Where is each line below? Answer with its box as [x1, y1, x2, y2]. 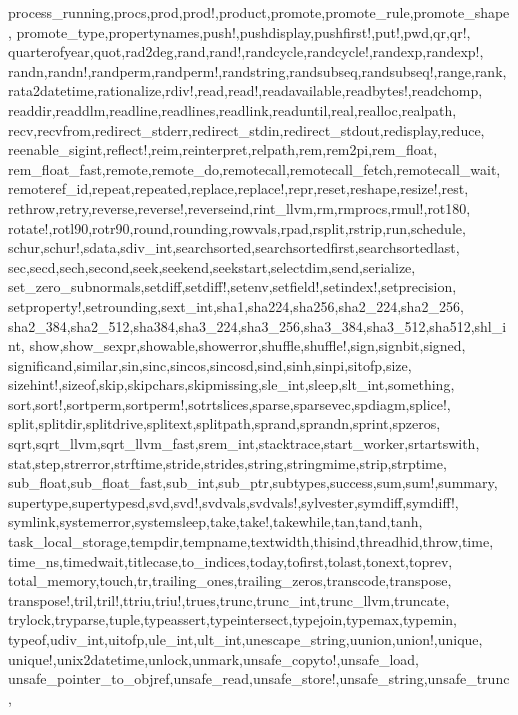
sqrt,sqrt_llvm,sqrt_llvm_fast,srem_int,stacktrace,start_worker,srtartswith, [8, 433, 480, 454]
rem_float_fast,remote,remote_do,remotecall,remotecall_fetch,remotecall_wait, [8, 158, 501, 179]
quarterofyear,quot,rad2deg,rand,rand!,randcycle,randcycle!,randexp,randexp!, [8, 41, 484, 62]
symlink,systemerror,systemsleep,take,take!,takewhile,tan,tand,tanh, [8, 511, 423, 532]
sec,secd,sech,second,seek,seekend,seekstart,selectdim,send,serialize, [8, 256, 416, 277]
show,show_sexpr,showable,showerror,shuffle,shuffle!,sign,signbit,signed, [29, 335, 466, 356]
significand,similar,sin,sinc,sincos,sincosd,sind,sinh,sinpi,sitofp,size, [8, 354, 412, 375]
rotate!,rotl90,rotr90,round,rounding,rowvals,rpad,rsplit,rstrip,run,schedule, [8, 217, 466, 238]
